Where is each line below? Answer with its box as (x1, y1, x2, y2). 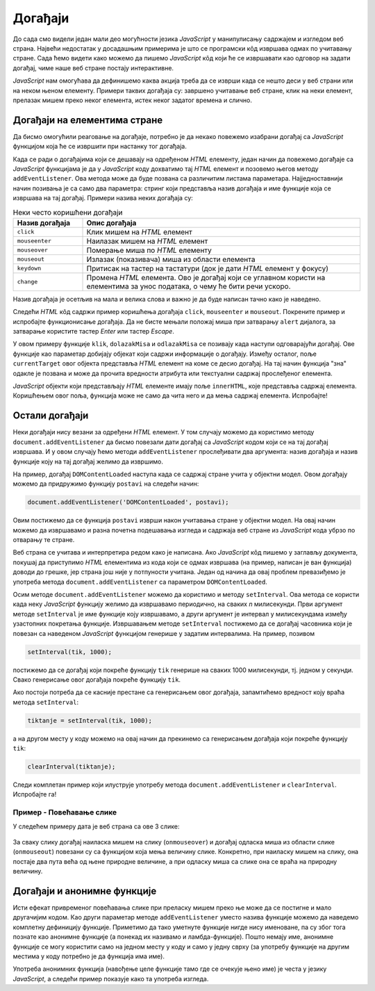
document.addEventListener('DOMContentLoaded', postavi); (27, 498, 229, 507)
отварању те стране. (12, 536, 75, 544)
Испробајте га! (12, 790, 57, 798)
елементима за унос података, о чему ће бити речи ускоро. (86, 281, 291, 291)
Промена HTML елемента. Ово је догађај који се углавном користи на (86, 272, 326, 282)
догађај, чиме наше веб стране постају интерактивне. (12, 63, 174, 72)
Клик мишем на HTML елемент (86, 227, 192, 236)
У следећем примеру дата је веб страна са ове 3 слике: (12, 822, 180, 830)
